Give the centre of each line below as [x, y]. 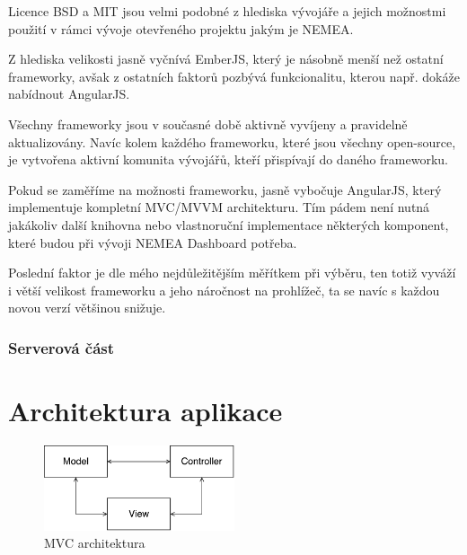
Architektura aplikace [145, 410]
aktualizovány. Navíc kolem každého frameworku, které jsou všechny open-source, [232, 141]
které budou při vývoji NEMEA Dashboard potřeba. [153, 242]
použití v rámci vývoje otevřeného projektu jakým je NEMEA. [181, 28]
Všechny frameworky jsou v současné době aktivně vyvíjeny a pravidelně [208, 123]
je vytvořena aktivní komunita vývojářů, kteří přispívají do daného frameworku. [229, 159]
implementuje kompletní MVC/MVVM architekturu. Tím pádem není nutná [219, 207]
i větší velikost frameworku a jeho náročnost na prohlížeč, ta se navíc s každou [224, 290]
